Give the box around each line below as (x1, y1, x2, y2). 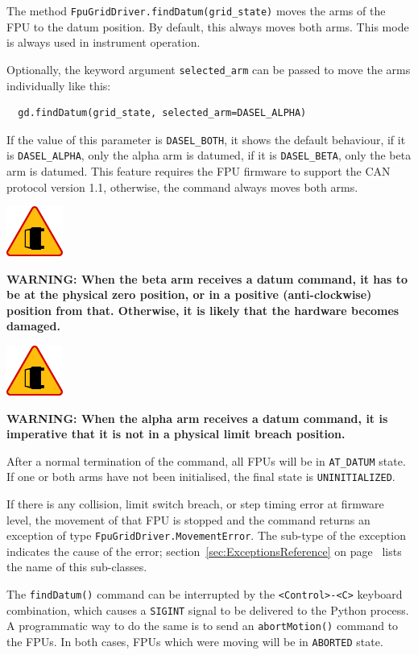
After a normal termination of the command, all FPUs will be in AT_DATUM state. (6, 452, 406, 469)
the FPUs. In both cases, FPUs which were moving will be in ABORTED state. (6, 633, 383, 649)
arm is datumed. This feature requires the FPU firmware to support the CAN (6, 163, 391, 179)
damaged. (6, 317, 60, 334)
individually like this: (6, 77, 111, 93)
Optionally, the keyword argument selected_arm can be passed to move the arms (6, 60, 411, 77)
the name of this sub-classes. (6, 558, 147, 575)
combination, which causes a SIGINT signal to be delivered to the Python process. (6, 601, 409, 618)
